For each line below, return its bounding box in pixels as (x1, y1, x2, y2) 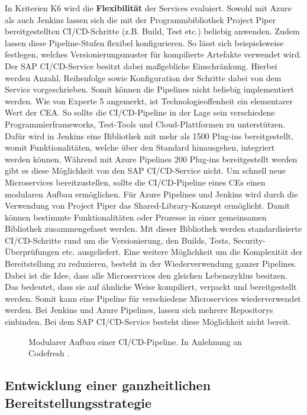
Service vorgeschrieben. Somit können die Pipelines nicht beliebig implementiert (5, 83, 294, 95)
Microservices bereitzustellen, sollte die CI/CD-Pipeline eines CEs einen (5, 175, 266, 188)
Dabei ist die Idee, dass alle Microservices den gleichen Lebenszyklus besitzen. (5, 269, 287, 281)
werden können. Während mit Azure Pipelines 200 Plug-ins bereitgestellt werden (5, 152, 298, 165)
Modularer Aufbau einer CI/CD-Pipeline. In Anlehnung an (28, 335, 243, 347)
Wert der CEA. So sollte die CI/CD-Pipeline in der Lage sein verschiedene (5, 106, 275, 119)
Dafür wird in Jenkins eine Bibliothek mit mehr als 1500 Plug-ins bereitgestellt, (5, 129, 294, 142)
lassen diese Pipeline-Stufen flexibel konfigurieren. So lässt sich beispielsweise (5, 36, 284, 49)
